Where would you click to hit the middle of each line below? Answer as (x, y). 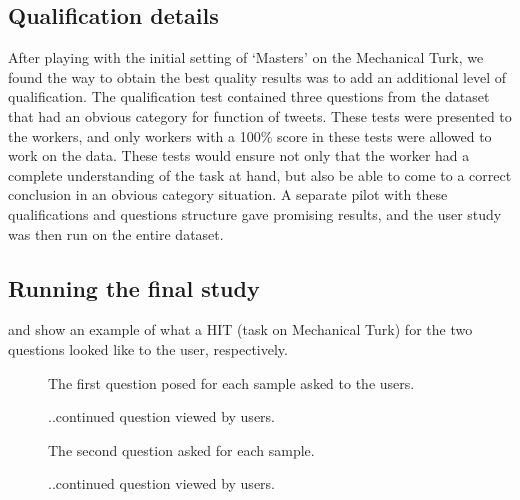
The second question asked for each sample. (181, 449)
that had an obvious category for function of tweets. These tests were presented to (260, 115)
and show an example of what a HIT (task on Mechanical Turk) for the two (240, 329)
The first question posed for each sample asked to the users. (231, 382)
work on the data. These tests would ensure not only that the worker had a (239, 155)
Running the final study (134, 287)
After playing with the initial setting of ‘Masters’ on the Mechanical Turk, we (246, 57)
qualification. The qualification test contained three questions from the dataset (249, 96)
